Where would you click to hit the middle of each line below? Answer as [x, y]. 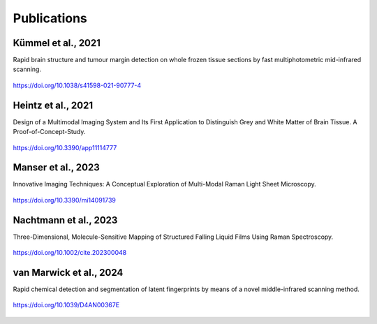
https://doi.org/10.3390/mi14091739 [65, 200]
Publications [50, 18]
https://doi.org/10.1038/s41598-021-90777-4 [77, 85]
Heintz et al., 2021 [53, 105]
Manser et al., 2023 [57, 168]
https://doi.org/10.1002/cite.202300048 [70, 253]
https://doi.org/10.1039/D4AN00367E [66, 305]
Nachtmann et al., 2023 [65, 220]
